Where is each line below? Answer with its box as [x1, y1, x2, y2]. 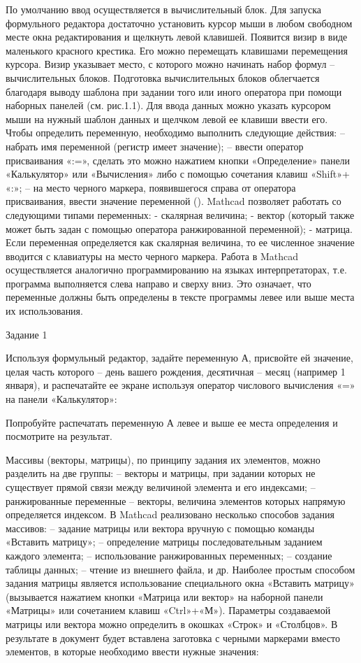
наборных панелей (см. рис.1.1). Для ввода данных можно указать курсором [6, 98, 331, 113]
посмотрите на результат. [6, 429, 112, 443]
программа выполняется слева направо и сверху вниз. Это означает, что [6, 276, 311, 290]
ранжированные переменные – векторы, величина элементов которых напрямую [6, 493, 346, 508]
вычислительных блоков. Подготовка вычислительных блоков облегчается [6, 70, 320, 85]
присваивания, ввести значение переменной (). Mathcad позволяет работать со [6, 194, 341, 208]
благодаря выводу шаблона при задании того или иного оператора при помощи [6, 84, 342, 99]
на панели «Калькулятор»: [6, 392, 117, 406]
